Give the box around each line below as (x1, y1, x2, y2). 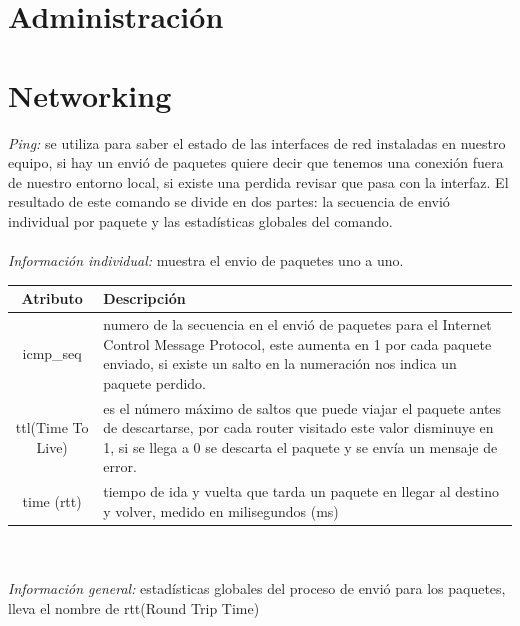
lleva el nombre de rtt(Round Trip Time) (8, 597, 260, 618)
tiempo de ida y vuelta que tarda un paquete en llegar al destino (103, 481, 499, 502)
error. (103, 456, 137, 477)
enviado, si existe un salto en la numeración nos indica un (103, 353, 457, 374)
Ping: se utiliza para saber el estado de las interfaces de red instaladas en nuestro (8, 132, 506, 153)
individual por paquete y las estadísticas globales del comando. (8, 210, 393, 231)
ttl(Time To (15, 417, 89, 438)
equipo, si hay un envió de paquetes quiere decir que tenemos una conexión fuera (8, 152, 504, 173)
